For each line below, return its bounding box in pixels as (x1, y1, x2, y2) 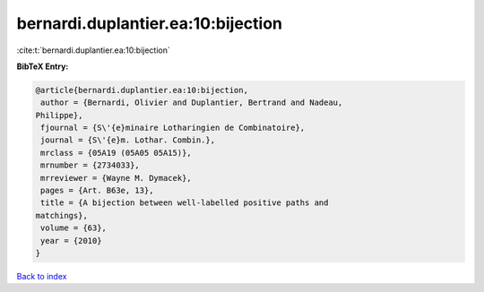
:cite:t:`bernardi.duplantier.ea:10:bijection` (16, 45, 170, 56)
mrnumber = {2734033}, (40, 160, 141, 170)
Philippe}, (35, 110, 83, 120)
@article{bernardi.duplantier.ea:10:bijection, (35, 85, 248, 95)
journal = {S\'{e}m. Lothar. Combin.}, (40, 135, 215, 145)
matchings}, (35, 210, 89, 220)
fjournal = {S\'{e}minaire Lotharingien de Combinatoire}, (40, 123, 306, 133)
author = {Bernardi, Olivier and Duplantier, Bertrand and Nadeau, (40, 98, 343, 107)
